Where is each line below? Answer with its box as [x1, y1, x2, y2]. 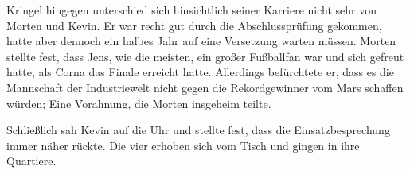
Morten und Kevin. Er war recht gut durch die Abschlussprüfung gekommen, [6, 17, 382, 33]
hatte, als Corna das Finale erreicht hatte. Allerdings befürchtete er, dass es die [6, 64, 394, 80]
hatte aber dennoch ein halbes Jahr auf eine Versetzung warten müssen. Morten [6, 33, 396, 49]
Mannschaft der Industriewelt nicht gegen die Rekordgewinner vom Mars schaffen [6, 79, 404, 95]
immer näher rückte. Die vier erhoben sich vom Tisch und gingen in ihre [6, 137, 360, 153]
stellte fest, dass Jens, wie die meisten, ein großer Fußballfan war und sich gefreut [6, 48, 404, 64]
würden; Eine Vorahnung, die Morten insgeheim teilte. [6, 95, 271, 111]
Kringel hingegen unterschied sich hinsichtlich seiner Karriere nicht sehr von [6, 2, 377, 17]
